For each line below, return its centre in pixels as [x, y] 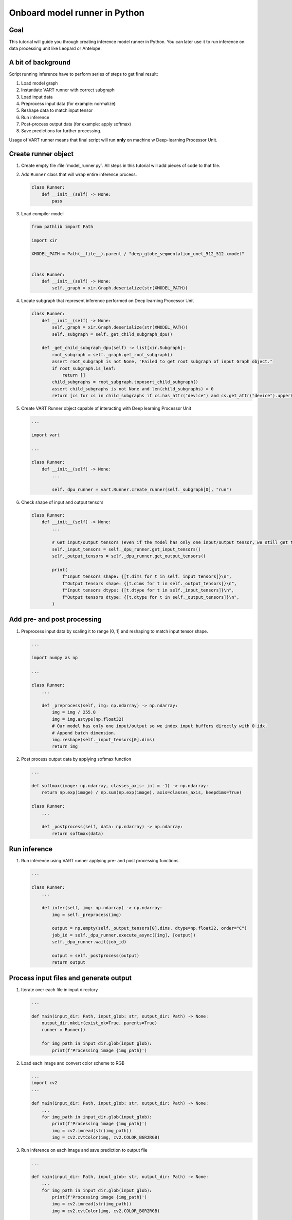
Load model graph [40, 83]
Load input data [37, 97]
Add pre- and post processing [55, 620]
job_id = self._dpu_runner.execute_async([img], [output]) [124, 935]
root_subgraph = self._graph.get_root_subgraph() [112, 355]
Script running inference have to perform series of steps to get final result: [83, 74]
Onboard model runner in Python [77, 13]
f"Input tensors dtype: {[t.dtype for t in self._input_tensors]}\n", [148, 590]
